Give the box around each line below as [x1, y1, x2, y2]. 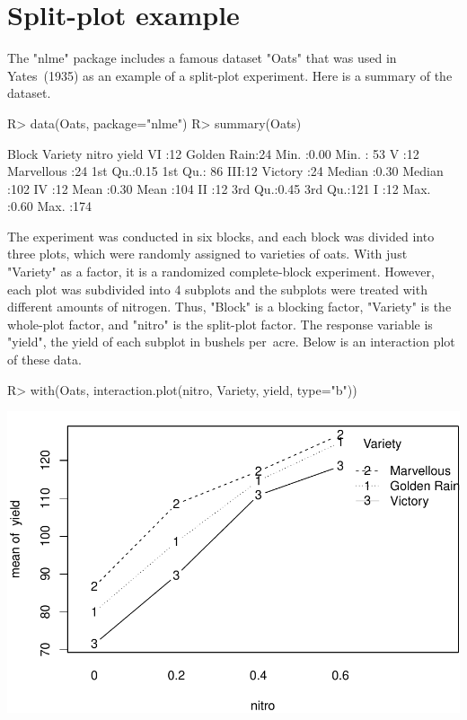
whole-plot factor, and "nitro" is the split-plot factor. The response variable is [7, 314, 433, 333]
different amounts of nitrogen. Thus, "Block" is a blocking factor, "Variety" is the [7, 297, 452, 316]
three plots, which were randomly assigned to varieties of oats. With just [7, 244, 408, 263]
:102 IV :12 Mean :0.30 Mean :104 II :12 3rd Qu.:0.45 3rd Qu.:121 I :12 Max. [7, 179, 431, 198]
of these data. [7, 350, 82, 369]
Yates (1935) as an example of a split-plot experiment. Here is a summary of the [7, 66, 453, 84]
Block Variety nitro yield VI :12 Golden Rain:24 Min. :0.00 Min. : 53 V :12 [7, 144, 419, 162]
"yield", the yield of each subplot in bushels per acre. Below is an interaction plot [7, 332, 455, 351]
